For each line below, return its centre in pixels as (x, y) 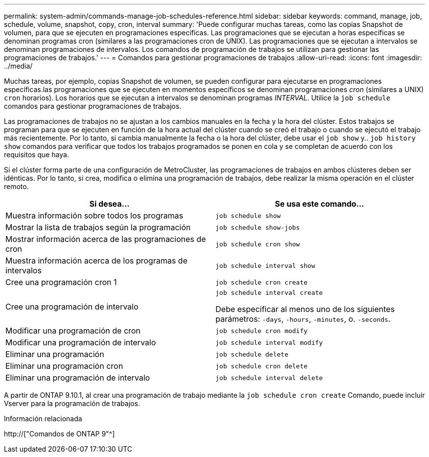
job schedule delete (252, 354)
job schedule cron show (258, 244)
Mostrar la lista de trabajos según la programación (98, 227)
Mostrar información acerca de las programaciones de (106, 239)
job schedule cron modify (262, 331)
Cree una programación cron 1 (61, 282)
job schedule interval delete (269, 378)
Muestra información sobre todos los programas (94, 216)
